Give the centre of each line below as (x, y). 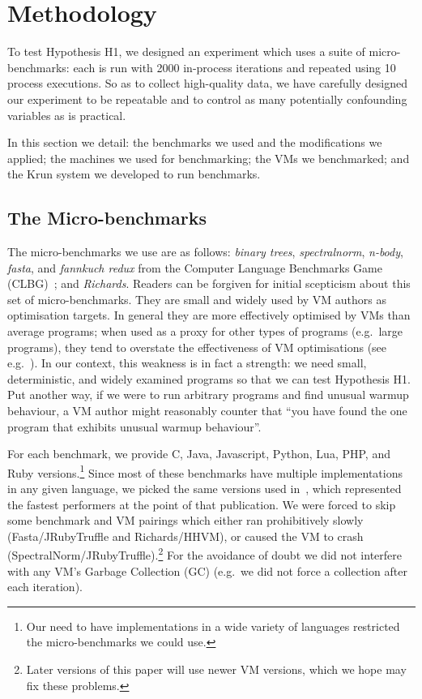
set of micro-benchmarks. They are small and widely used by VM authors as (197, 299)
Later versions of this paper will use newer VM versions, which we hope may (216, 669)
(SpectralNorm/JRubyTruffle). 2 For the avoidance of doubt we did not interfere (205, 554)
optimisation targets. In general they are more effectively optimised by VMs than (209, 315)
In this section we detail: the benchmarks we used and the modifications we (195, 142)
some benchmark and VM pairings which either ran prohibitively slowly (185, 520)
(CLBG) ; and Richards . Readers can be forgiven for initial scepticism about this (209, 283)
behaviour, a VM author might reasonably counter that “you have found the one (207, 411)
